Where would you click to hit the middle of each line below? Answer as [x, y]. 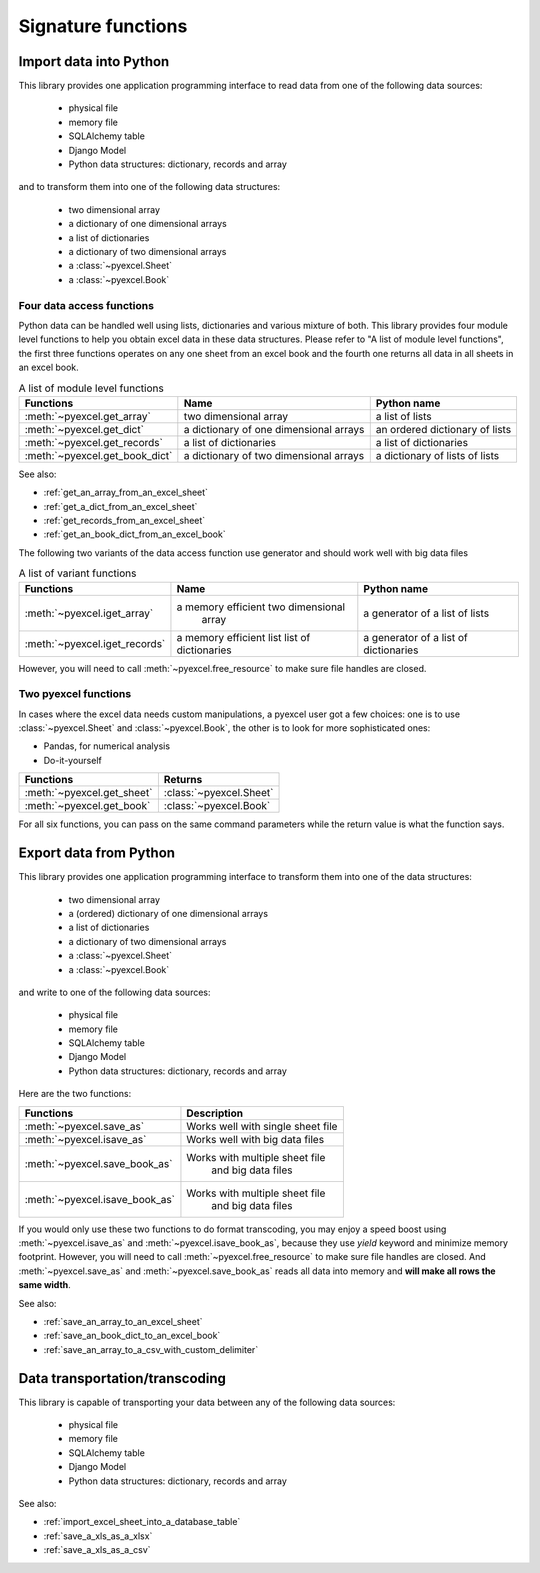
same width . [45, 1285]
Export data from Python [96, 853]
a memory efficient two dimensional [260, 607]
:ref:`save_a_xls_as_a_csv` [97, 1550]
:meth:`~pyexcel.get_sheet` [88, 793]
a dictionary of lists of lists [437, 455]
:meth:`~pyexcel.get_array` [88, 416]
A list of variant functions [77, 573]
